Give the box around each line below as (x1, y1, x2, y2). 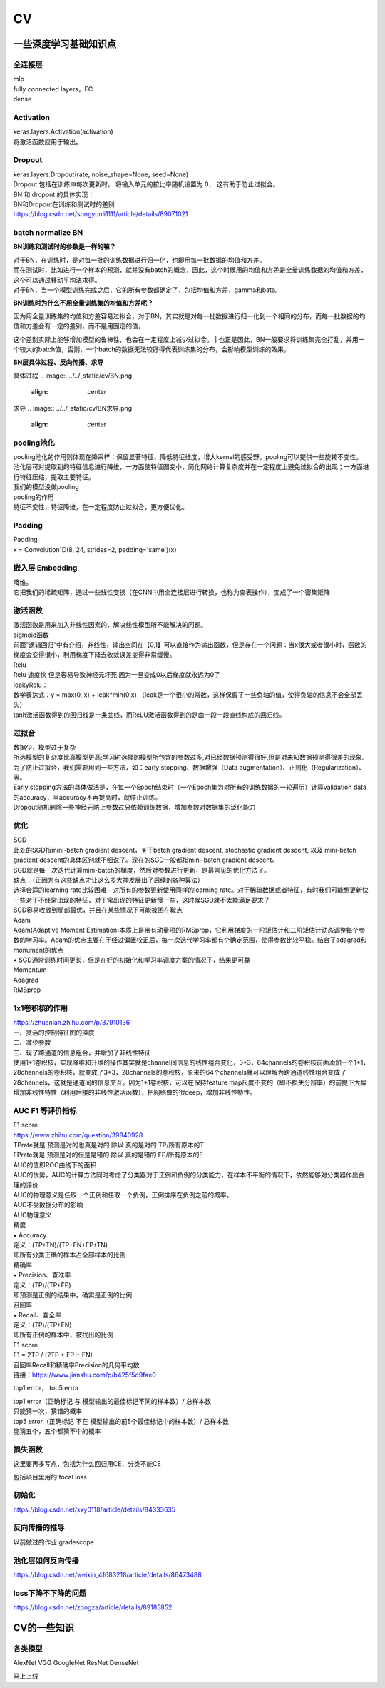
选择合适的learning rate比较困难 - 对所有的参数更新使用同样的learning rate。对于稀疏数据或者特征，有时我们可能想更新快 (13, 885, 369, 894)
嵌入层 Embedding (13, 563, 78, 573)
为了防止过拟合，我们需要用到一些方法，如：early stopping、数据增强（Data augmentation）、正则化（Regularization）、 (13, 763, 366, 771)
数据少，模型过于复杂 (13, 743, 76, 751)
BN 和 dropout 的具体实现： (13, 190, 95, 199)
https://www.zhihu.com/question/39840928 (13, 1130, 143, 1139)
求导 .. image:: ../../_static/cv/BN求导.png (13, 403, 133, 412)
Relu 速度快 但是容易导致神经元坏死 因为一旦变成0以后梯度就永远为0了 (13, 670, 221, 679)
